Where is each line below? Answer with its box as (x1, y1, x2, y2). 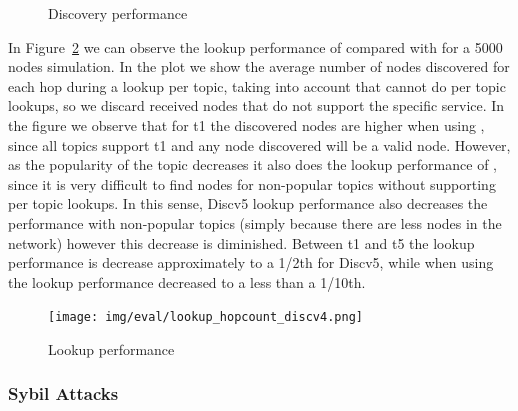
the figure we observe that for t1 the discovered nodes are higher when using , (8, 114, 485, 135)
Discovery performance (48, 3, 188, 23)
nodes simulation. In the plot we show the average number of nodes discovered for (8, 56, 510, 77)
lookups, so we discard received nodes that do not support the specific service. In (8, 95, 505, 116)
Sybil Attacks (8, 381, 119, 406)
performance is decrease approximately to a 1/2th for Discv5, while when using (8, 252, 494, 273)
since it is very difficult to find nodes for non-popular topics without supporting (8, 173, 496, 194)
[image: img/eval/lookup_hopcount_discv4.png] (48, 310, 363, 325)
